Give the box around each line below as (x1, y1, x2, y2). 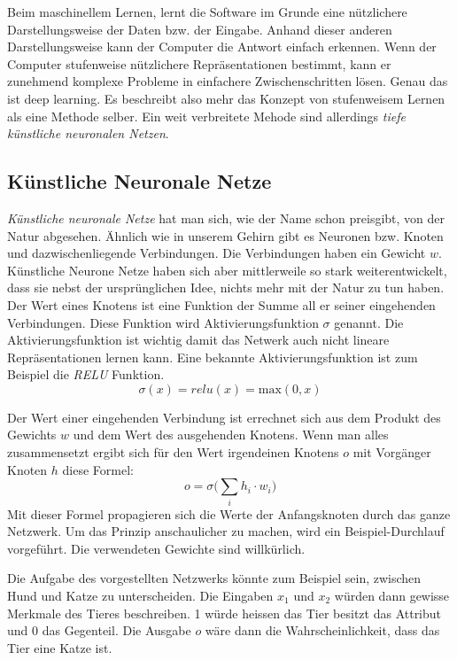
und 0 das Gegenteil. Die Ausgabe (7, 621, 191, 640)
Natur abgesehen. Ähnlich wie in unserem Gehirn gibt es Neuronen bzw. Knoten (7, 226, 444, 245)
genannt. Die (334, 313, 404, 331)
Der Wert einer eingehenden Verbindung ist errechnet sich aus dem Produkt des (7, 408, 441, 426)
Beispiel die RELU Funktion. (7, 365, 165, 384)
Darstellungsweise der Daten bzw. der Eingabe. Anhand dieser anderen (7, 19, 392, 38)
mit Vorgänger (352, 443, 431, 462)
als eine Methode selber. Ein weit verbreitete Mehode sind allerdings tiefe (7, 106, 406, 125)
